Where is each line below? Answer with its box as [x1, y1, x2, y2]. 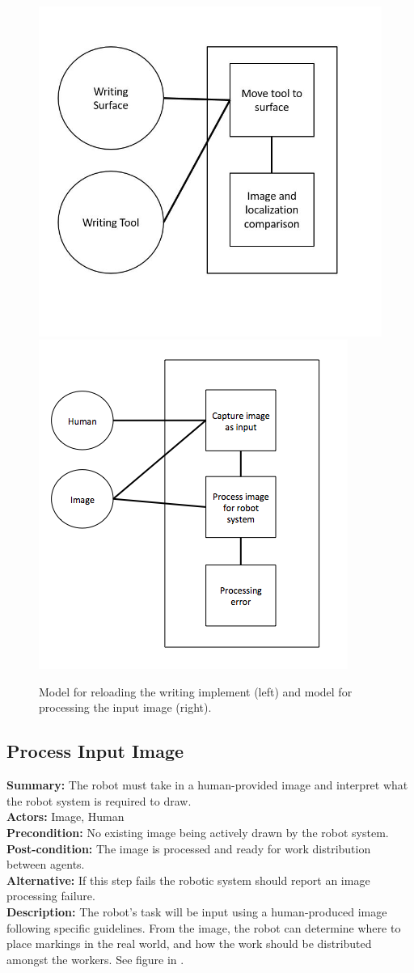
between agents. [6, 856, 85, 873]
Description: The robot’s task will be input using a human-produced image [6, 903, 387, 920]
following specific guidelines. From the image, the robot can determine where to [6, 919, 401, 936]
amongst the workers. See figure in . [6, 950, 184, 967]
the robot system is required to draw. [6, 792, 192, 809]
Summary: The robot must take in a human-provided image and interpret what [6, 776, 408, 793]
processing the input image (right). [39, 699, 212, 716]
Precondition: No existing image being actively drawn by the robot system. [6, 823, 389, 840]
